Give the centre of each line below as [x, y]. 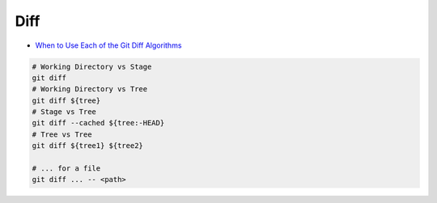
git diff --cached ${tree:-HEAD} [98, 123]
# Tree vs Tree [62, 134]
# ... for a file [66, 169]
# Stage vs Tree [64, 112]
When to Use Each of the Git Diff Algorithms [108, 45]
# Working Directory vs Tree [90, 89]
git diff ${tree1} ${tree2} [87, 146]
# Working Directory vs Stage [92, 66]
